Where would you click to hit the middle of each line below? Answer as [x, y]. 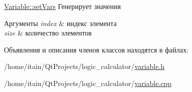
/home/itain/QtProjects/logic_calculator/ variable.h [84, 66]
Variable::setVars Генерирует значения [63, 6]
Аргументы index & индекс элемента [60, 23]
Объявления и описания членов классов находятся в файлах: [96, 49]
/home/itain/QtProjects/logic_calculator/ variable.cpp [88, 83]
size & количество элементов [48, 33]
